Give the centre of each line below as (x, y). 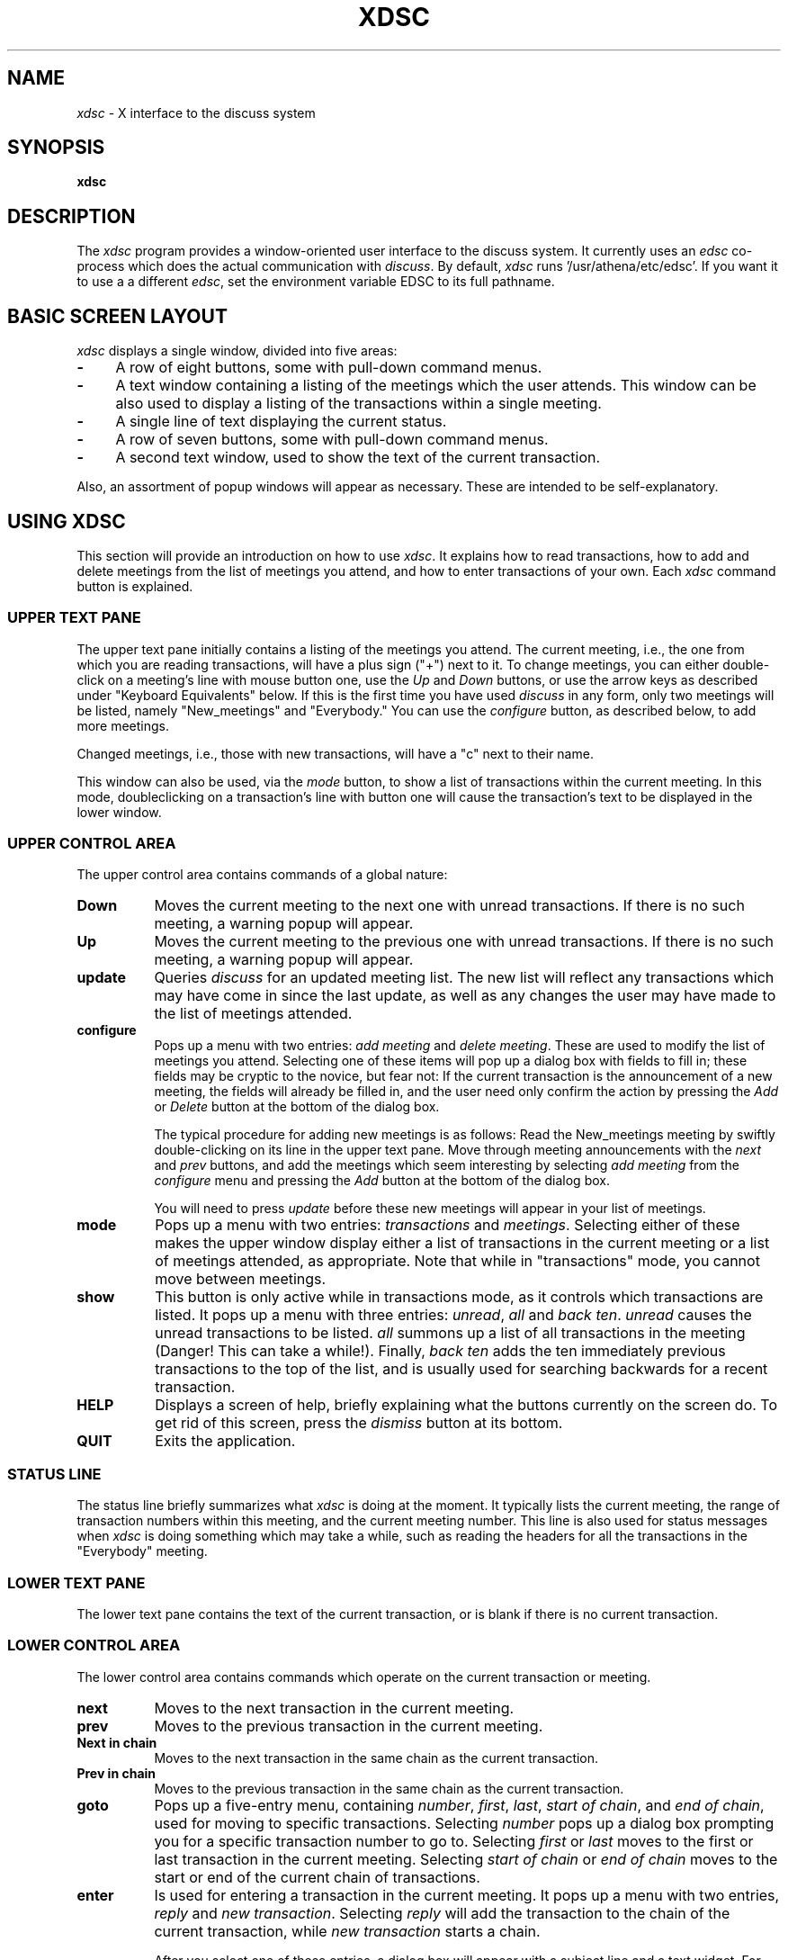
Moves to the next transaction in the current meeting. (334, 1708)
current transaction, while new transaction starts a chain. (347, 1931)
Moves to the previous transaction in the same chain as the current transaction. (389, 1788)
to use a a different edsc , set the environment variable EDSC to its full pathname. (316, 282)
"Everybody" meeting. (142, 1551)
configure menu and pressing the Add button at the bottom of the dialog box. (382, 1181)
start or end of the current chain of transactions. (317, 1877)
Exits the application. (225, 1441)
